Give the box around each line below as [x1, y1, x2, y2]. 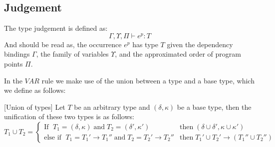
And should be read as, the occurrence [4, 39, 122, 49]
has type [132, 39, 158, 49]
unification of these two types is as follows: [4, 111, 134, 122]
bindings [4, 49, 30, 59]
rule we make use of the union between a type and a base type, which [41, 75, 255, 85]
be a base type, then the [177, 101, 252, 112]
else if [44, 134, 61, 141]
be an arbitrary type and [74, 101, 150, 112]
